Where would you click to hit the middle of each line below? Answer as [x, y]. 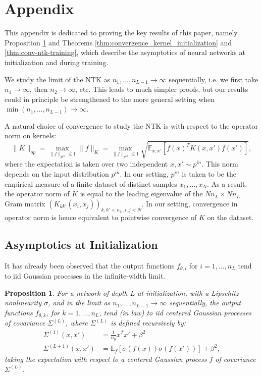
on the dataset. [230, 217]
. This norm [220, 164]
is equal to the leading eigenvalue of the [141, 194]
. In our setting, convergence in [190, 203]
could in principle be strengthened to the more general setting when [110, 99]
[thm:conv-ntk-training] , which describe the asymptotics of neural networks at [125, 52]
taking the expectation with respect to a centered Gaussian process [106, 359]
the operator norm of [37, 194]
